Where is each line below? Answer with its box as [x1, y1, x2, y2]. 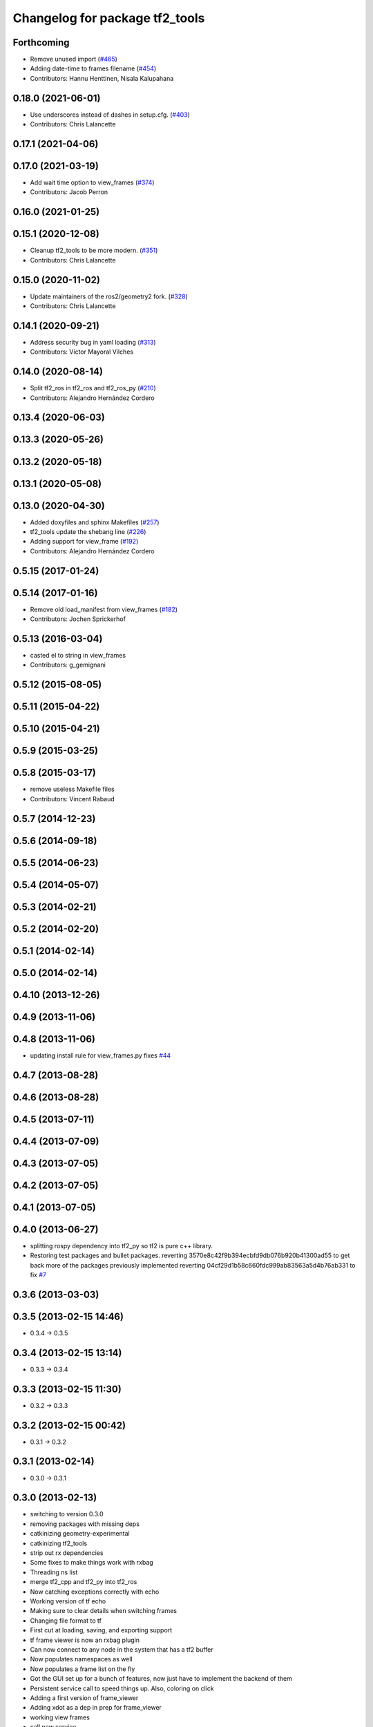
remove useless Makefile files [30, 785, 115, 794]
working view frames [30, 1713, 90, 1721]
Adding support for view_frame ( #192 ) [30, 537, 139, 546]
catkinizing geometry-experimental [30, 1529, 131, 1538]
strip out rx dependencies [30, 1549, 104, 1557]
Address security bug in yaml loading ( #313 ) [30, 338, 156, 346]
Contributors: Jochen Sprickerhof [30, 615, 126, 623]
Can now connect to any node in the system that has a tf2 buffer [30, 1645, 213, 1654]
